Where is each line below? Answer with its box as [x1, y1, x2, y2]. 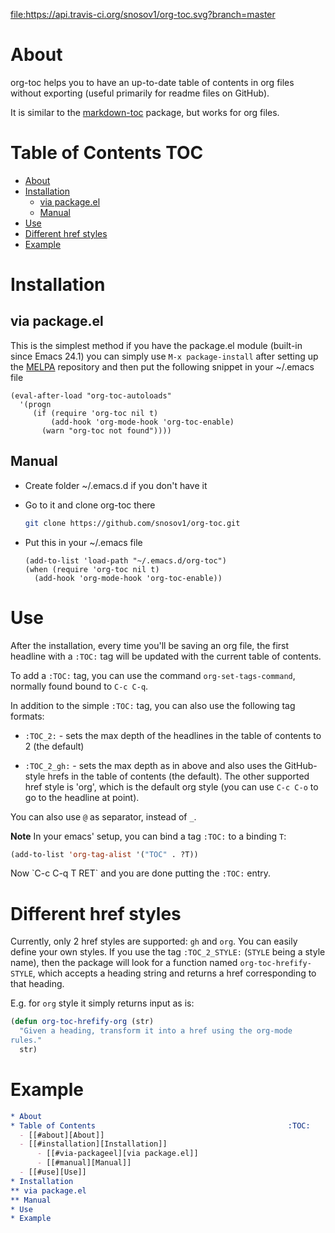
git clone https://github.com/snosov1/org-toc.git [24, 518, 241, 528]
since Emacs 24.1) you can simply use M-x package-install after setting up [10, 350, 319, 362]
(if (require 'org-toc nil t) [32, 408, 159, 418]
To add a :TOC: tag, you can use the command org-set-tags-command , [10, 669, 296, 681]
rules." [10, 1035, 43, 1046]
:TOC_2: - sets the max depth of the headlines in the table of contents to [24, 729, 322, 741]
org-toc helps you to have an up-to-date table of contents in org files [10, 76, 295, 88]
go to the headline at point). [24, 791, 140, 803]
